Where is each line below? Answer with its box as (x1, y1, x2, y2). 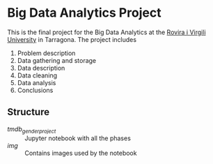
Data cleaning (17, 71, 58, 80)
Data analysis (17, 78, 56, 87)
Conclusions (17, 86, 54, 94)
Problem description (17, 49, 76, 57)
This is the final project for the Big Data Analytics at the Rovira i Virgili (7, 28, 207, 36)
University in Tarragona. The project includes (7, 35, 137, 43)
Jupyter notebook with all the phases (24, 134, 131, 142)
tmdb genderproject (7, 124, 56, 135)
